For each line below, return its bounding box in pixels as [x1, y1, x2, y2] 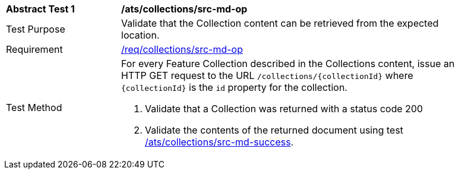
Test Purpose [6, 23, 65, 35]
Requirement [6, 43, 63, 55]
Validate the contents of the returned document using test [145, 124, 404, 136]
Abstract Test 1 [6, 3, 75, 15]
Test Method [6, 102, 62, 113]
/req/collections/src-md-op [121, 43, 243, 55]
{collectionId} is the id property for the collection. [121, 81, 347, 93]
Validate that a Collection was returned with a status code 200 [145, 103, 423, 115]
